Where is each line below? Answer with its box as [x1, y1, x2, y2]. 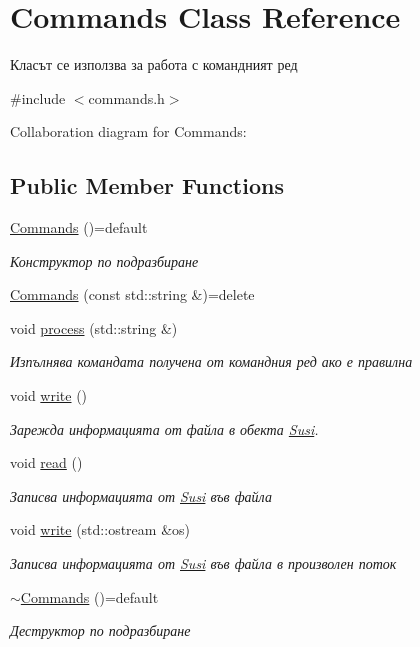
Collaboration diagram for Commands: [10, 121, 247, 142]
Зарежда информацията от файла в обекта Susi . [10, 418, 319, 439]
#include [10, 87, 66, 108]
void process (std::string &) [10, 317, 178, 338]
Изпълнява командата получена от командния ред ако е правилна [10, 351, 413, 372]
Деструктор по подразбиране [10, 620, 191, 641]
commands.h [88, 87, 165, 108]
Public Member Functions [10, 170, 284, 201]
